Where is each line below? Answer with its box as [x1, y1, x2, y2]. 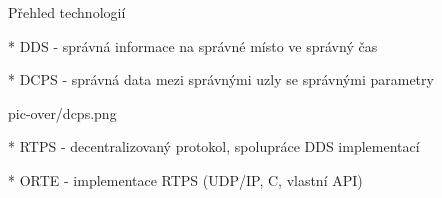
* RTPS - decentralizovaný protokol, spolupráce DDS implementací [8, 136, 420, 157]
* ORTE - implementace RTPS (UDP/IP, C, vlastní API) [8, 169, 363, 190]
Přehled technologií [8, 2, 126, 22]
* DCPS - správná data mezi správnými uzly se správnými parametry [8, 69, 434, 90]
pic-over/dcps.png [8, 102, 117, 123]
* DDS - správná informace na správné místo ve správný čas [8, 35, 378, 56]
